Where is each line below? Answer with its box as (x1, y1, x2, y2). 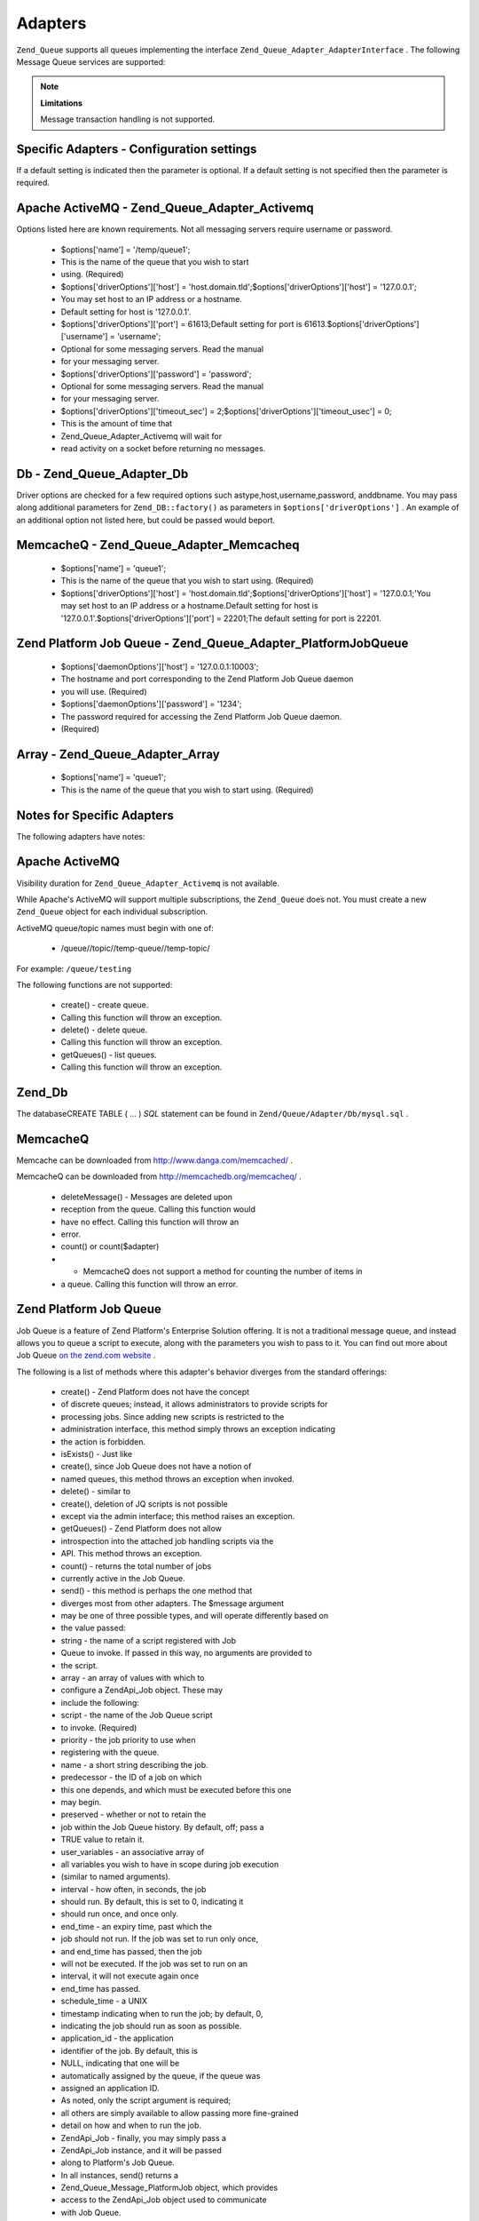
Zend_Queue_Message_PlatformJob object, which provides (60, 2182, 279, 2193)
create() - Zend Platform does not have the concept (60, 1387, 250, 1397)
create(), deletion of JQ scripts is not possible (60, 1498, 228, 1509)
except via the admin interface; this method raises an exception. (60, 1510, 295, 1521)
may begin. (60, 1796, 102, 1807)
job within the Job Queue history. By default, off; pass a (60, 1821, 265, 1832)
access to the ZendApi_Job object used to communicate (60, 2194, 267, 2205)
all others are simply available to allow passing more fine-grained (60, 2107, 299, 2118)
